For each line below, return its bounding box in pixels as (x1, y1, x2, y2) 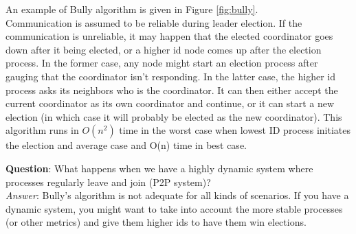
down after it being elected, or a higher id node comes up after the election (5, 42, 322, 56)
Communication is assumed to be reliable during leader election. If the (5, 15, 302, 30)
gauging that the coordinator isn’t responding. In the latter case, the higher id (5, 69, 335, 83)
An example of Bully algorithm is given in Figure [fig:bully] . (5, 2, 258, 16)
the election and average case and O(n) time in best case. (5, 138, 247, 152)
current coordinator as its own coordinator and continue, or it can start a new (5, 96, 335, 110)
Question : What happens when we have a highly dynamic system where (5, 161, 313, 175)
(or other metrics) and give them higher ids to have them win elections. (5, 215, 307, 229)
